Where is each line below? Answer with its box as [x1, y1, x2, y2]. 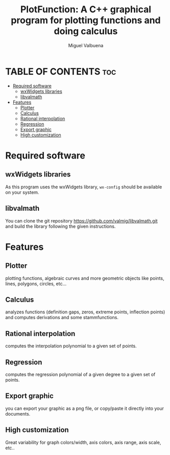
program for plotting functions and [11, 14, 161, 26]
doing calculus [54, 26, 118, 37]
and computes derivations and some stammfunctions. [5, 314, 119, 321]
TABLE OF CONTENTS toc [5, 66, 116, 77]
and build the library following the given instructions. [5, 223, 116, 229]
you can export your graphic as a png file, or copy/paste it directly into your [5, 405, 164, 411]
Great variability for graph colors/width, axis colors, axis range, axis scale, [5, 439, 161, 445]
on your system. [5, 189, 39, 195]
